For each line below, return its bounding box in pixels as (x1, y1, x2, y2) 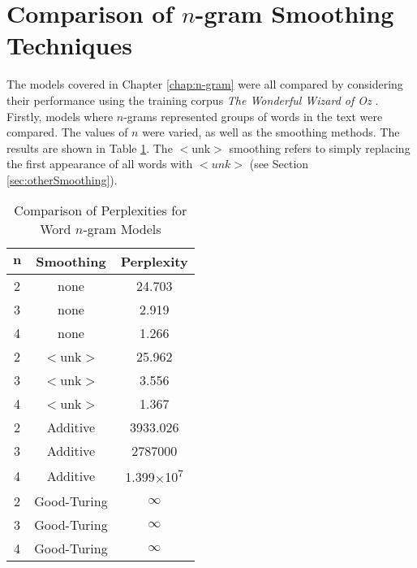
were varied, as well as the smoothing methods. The (142, 124, 400, 141)
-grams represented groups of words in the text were (123, 107, 383, 124)
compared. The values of (6, 124, 128, 141)
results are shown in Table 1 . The (6, 139, 173, 156)
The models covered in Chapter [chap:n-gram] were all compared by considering (6, 76, 403, 93)
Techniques (6, 28, 132, 62)
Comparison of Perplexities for (14, 201, 187, 220)
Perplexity (120, 252, 188, 271)
